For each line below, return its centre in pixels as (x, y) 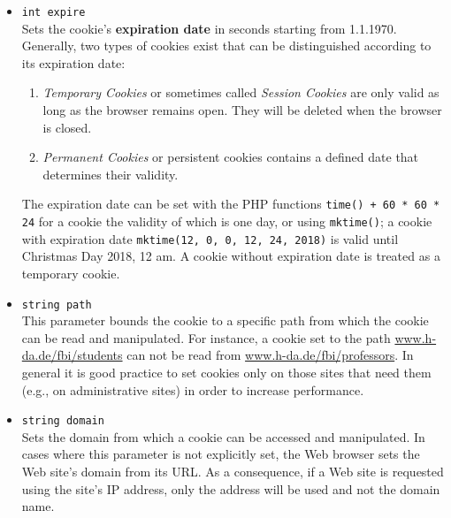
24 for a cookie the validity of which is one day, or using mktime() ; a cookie (227, 221)
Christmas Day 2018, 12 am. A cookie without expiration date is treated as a (231, 256)
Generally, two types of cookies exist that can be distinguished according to (226, 46)
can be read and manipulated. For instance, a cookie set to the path (206, 337)
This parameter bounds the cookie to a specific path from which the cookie (225, 320)
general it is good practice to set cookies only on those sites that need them (226, 372)
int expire (54, 12)
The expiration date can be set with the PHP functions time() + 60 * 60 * (231, 204)
